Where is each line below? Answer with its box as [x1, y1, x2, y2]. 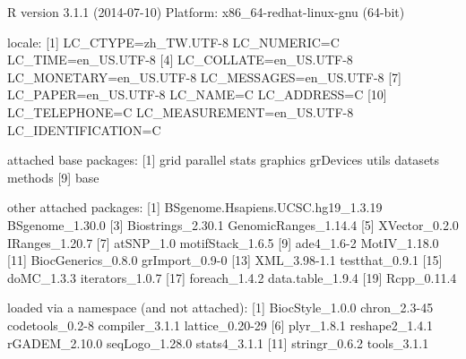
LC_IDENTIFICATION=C [7, 120, 161, 139]
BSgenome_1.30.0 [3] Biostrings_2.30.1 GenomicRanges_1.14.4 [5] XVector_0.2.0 [7, 215, 459, 234]
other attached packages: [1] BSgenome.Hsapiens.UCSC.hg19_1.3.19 [7, 198, 383, 217]
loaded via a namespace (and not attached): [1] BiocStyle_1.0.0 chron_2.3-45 [7, 298, 434, 317]
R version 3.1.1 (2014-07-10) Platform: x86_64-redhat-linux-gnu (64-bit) [7, 3, 405, 21]
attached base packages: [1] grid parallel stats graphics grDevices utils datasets [7, 150, 440, 169]
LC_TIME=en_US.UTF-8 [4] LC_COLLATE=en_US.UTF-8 [7, 50, 353, 69]
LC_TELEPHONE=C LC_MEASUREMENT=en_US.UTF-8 [7, 102, 354, 121]
